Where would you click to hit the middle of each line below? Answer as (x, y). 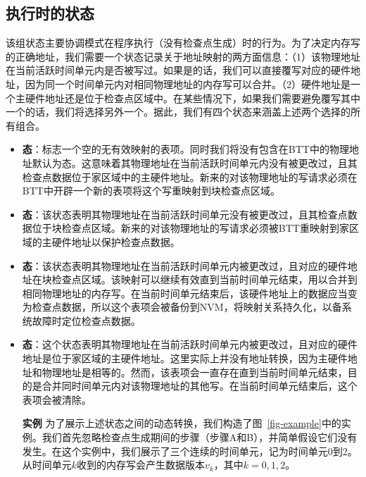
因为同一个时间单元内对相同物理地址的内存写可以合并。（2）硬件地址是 (188, 83)
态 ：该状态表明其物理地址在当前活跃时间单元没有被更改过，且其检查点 (185, 214)
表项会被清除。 (57, 399)
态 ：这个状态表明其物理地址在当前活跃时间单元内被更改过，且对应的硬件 (190, 344)
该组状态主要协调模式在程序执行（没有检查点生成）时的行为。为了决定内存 (178, 43)
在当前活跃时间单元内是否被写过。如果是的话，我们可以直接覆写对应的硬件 (178, 70)
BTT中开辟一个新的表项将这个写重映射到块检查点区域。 (151, 191)
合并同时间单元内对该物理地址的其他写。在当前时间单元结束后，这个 (200, 386)
